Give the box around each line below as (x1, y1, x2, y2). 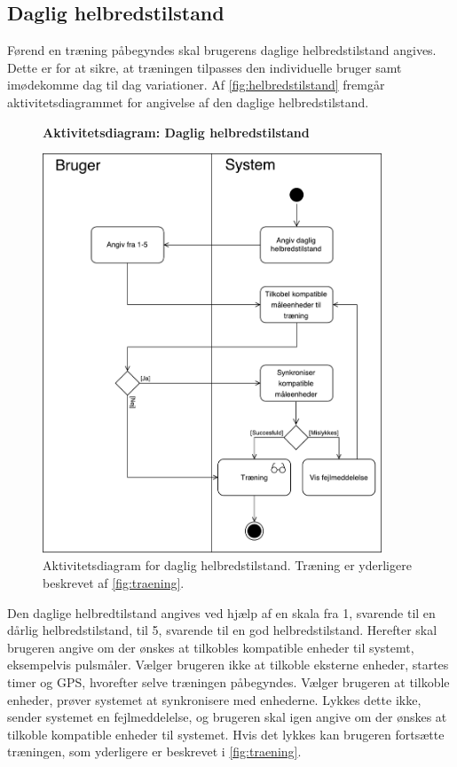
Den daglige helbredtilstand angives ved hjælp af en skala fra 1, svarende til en (7, 603, 436, 622)
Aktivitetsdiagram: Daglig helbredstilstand (43, 122, 310, 141)
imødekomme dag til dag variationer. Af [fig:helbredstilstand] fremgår (7, 75, 385, 94)
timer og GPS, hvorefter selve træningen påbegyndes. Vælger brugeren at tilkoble (7, 673, 450, 692)
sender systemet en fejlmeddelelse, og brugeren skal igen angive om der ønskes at (7, 708, 447, 726)
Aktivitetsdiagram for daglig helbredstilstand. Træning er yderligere (43, 556, 412, 575)
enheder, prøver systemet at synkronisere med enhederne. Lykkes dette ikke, (7, 690, 422, 708)
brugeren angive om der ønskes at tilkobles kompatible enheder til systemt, (7, 638, 414, 656)
